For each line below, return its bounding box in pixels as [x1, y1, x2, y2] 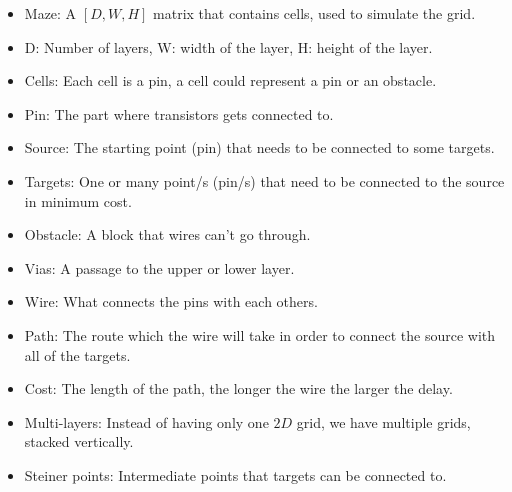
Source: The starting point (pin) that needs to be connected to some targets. [24, 137, 495, 158]
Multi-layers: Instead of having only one [24, 411, 269, 432]
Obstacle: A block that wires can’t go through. [24, 224, 311, 245]
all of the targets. [24, 344, 131, 365]
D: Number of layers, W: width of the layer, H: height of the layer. [24, 36, 433, 57]
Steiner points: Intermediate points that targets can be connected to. [24, 464, 447, 485]
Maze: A [24, 3, 77, 23]
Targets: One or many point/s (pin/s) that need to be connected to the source [24, 170, 505, 191]
